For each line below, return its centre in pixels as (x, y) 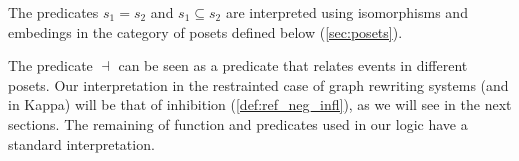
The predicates (53, 12)
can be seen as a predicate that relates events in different (293, 65)
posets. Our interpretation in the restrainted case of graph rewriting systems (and (258, 84)
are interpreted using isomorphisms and (346, 12)
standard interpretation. (81, 143)
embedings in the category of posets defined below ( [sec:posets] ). (205, 31)
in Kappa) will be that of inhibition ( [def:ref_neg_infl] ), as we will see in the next (260, 104)
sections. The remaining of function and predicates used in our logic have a (238, 123)
